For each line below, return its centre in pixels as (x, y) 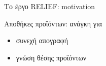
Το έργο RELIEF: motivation (50, 6)
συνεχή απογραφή (42, 40)
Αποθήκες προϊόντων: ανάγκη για (53, 23)
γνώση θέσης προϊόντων (51, 57)
